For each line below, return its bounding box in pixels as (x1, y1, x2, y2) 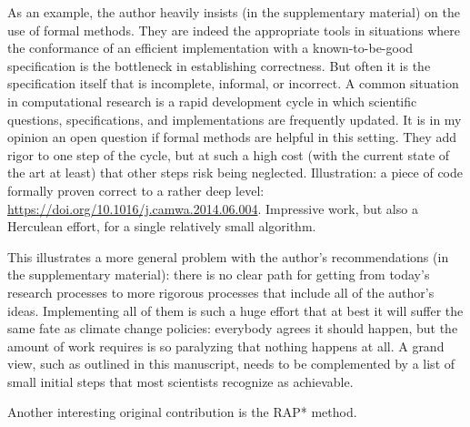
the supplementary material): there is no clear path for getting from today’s (7, 265, 430, 284)
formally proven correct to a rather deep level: (7, 180, 265, 199)
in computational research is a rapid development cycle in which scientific (7, 91, 417, 110)
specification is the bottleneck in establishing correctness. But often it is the (7, 56, 431, 75)
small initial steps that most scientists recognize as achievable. (7, 371, 354, 391)
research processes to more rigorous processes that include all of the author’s (7, 282, 435, 301)
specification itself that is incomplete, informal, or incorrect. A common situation (7, 74, 459, 93)
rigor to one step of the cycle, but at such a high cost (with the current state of (7, 145, 450, 164)
